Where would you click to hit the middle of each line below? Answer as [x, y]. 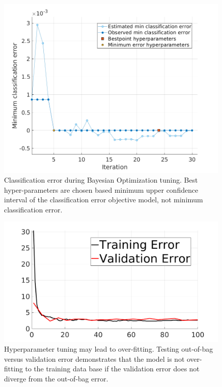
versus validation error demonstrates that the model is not [94, 358]
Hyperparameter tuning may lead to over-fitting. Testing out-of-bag [109, 349]
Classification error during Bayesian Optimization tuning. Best [101, 180]
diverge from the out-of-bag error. [56, 378]
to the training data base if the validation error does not [113, 369]
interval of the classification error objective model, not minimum [104, 200]
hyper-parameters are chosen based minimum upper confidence [101, 189]
